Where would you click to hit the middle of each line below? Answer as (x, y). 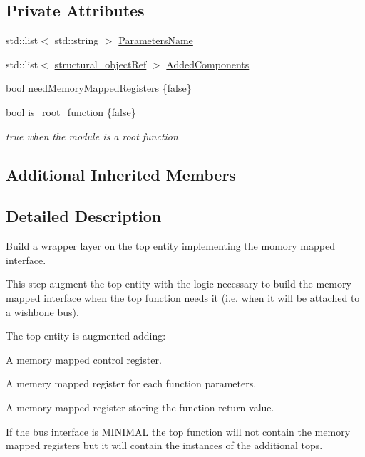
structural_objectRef (101, 64)
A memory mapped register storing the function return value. (140, 407)
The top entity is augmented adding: (86, 336)
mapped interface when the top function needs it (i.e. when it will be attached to (183, 297)
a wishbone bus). (42, 311)
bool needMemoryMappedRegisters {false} (99, 88)
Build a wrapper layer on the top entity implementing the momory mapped (170, 246)
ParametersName (156, 40)
